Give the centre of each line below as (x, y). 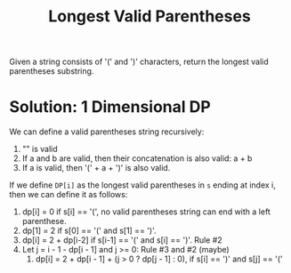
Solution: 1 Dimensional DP (110, 107)
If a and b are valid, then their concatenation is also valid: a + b (137, 158)
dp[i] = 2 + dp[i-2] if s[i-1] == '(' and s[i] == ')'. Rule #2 (122, 240)
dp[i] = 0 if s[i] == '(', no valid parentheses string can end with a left (146, 212)
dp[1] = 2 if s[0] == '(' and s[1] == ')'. (89, 231)
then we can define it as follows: (69, 195)
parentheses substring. (52, 71)
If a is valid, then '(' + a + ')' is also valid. (96, 168)
